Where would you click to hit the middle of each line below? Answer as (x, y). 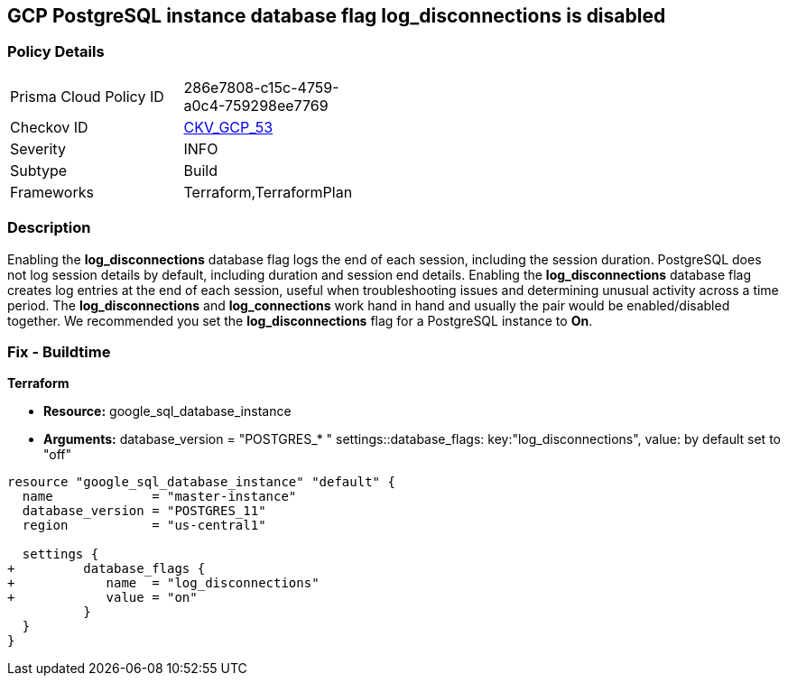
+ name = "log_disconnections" (163, 583)
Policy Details (56, 52)
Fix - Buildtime (59, 351)
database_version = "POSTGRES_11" (144, 511)
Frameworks (52, 192)
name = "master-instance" (159, 497)
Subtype (39, 170)
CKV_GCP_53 (228, 127)
